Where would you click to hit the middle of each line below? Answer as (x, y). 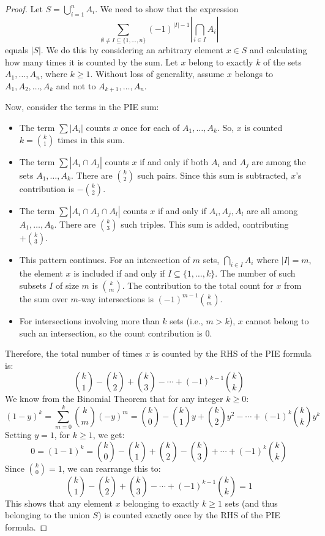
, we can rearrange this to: (111, 468)
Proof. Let (24, 9)
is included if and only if (119, 273)
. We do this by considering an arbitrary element (132, 50)
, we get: (109, 435)
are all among (272, 210)
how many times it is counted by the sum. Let (92, 61)
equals (17, 50)
